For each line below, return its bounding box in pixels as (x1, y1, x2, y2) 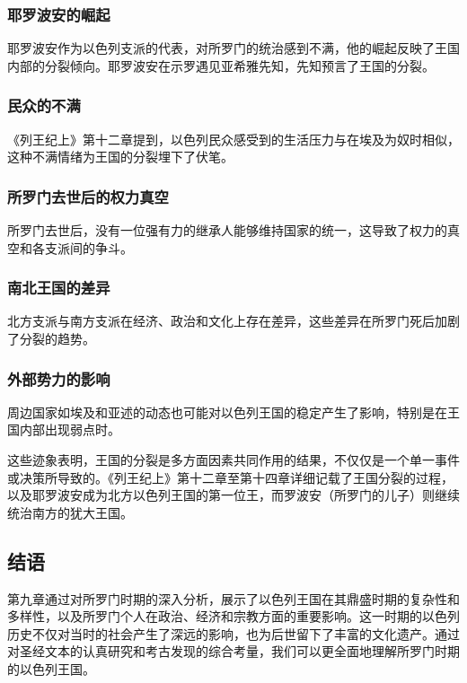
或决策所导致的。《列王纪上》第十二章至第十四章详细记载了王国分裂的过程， (7, 468, 454, 486)
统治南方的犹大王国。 (7, 503, 133, 521)
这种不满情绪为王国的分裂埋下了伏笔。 (7, 147, 233, 166)
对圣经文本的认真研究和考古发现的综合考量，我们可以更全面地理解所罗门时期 (7, 642, 460, 661)
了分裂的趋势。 (7, 329, 95, 348)
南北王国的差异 (7, 276, 110, 299)
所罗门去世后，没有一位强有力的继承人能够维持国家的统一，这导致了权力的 (7, 221, 447, 240)
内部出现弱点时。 (19, 420, 120, 439)
